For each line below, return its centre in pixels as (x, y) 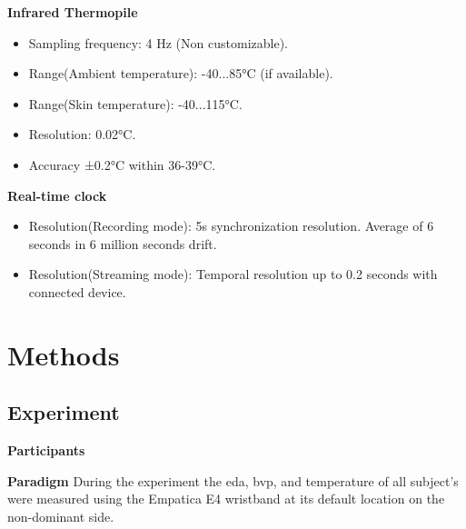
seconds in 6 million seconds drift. (123, 243)
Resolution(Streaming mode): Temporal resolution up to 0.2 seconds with (233, 274)
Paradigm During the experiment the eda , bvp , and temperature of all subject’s (233, 480)
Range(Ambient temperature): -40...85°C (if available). (181, 73)
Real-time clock (57, 195)
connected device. (77, 291)
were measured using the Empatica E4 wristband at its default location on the (226, 499)
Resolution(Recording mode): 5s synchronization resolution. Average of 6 (231, 226)
